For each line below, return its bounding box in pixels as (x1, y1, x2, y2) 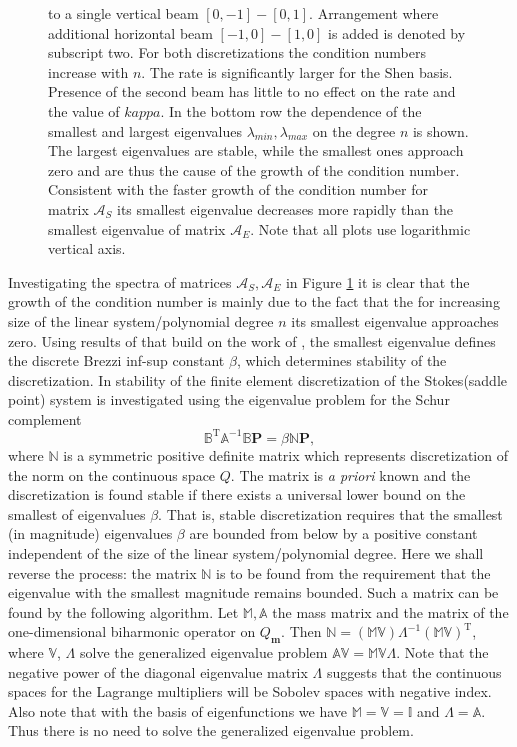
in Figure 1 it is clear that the (285, 271, 470, 292)
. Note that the (396, 642, 489, 663)
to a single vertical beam (48, 3, 199, 23)
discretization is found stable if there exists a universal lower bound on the (8, 484, 466, 505)
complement (8, 408, 82, 429)
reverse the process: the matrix (8, 562, 197, 583)
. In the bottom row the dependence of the (160, 100, 422, 121)
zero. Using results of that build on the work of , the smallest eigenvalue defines (8, 330, 496, 351)
